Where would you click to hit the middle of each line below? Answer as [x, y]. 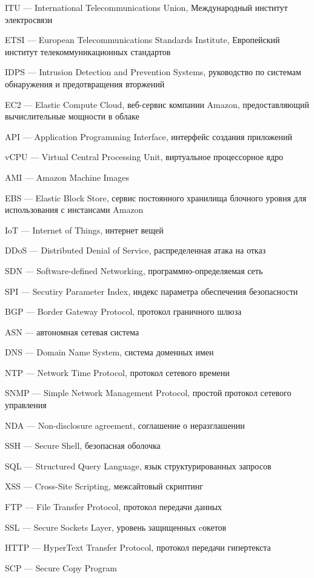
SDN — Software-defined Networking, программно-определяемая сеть [134, 270]
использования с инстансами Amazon [74, 210]
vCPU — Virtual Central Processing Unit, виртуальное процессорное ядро [144, 157]
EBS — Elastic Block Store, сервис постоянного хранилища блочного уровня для [156, 197]
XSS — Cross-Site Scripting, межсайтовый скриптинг [104, 486]
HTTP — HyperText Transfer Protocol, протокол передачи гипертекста [138, 547]
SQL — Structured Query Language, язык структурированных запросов [138, 465]
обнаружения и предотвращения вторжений [85, 83]
